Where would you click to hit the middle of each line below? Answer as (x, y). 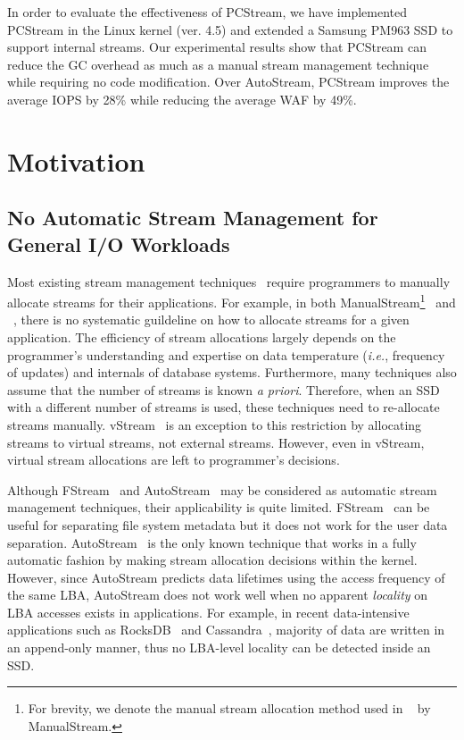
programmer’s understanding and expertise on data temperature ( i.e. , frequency (226, 354)
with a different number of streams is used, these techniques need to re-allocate (224, 407)
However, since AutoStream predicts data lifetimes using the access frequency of (226, 577)
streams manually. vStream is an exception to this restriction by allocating (215, 424)
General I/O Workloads (119, 244)
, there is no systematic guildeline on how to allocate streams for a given (211, 320)
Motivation (76, 160)
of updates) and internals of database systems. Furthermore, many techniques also (232, 372)
